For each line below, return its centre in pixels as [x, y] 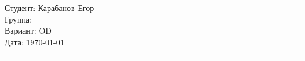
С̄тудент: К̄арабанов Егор [50, 8]
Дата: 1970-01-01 [35, 42]
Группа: [18, 19]
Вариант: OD [28, 31]
